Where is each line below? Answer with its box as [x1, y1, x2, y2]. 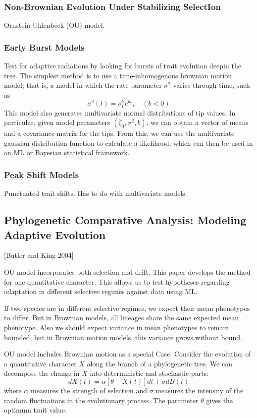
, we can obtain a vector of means [146, 117, 249, 127]
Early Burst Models [4, 41, 85, 53]
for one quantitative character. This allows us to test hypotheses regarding [4, 276, 230, 287]
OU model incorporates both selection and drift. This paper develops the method [4, 267, 251, 277]
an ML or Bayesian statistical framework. [4, 147, 130, 158]
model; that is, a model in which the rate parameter [4, 80, 162, 90]
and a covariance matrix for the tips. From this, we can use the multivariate [4, 128, 235, 138]
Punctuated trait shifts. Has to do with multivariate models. [4, 188, 187, 198]
